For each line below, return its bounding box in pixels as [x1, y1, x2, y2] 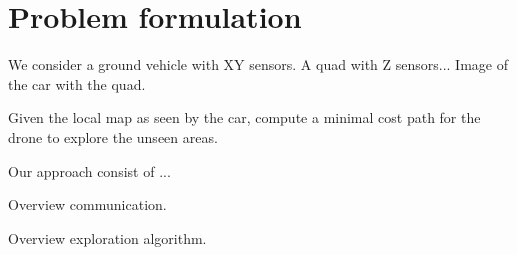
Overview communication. [8, 194, 167, 215]
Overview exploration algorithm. [8, 227, 207, 248]
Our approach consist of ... [8, 160, 171, 181]
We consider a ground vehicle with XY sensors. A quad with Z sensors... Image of [8, 54, 508, 75]
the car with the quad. [8, 73, 146, 94]
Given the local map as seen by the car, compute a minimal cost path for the [8, 107, 481, 128]
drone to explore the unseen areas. [8, 126, 218, 147]
